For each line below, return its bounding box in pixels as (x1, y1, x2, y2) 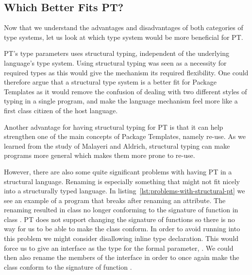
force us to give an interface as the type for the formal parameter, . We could (4, 242, 234, 253)
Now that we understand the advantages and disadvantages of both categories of (4, 22, 243, 33)
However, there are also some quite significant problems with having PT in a (4, 166, 232, 176)
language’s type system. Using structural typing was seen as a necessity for (4, 57, 227, 68)
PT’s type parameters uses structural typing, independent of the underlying (4, 48, 229, 58)
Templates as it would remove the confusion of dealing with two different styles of (4, 86, 247, 96)
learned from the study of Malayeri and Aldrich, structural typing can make (4, 140, 230, 151)
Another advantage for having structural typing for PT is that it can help (4, 121, 223, 132)
